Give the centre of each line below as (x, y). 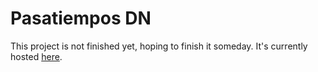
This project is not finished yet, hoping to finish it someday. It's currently (159, 46)
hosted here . (36, 56)
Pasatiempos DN (81, 18)
